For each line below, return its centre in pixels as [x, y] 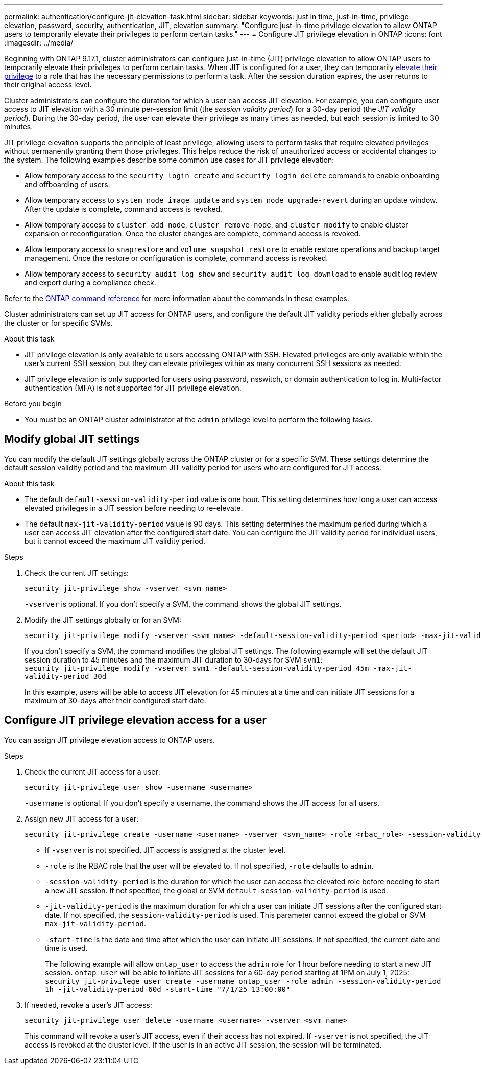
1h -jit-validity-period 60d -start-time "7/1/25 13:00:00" [168, 989]
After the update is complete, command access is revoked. [124, 209]
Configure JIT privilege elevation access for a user [136, 720]
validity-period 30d [66, 676]
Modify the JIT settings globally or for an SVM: [103, 620]
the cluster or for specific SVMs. [58, 323]
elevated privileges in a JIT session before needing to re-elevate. [134, 508]
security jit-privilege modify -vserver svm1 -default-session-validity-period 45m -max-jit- [218, 668]
